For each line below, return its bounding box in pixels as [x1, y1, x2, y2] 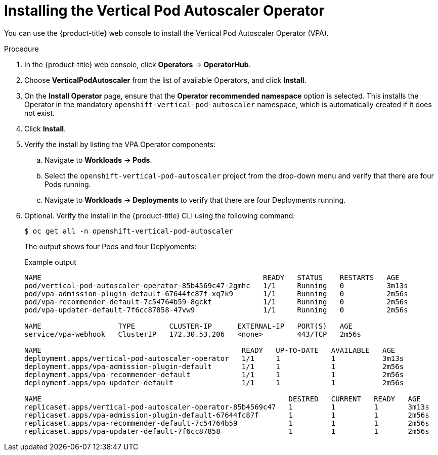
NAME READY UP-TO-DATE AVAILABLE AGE [24, 346, 396, 354]
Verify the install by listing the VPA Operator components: [24, 140, 216, 149]
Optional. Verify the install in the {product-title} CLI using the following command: [24, 211, 295, 220]
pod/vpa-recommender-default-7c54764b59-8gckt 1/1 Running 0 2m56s [24, 297, 408, 306]
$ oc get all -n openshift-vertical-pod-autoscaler [24, 226, 234, 235]
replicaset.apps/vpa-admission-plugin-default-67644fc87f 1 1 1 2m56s [24, 411, 429, 419]
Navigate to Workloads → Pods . [45, 155, 152, 164]
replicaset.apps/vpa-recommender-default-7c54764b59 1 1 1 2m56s [24, 419, 429, 427]
